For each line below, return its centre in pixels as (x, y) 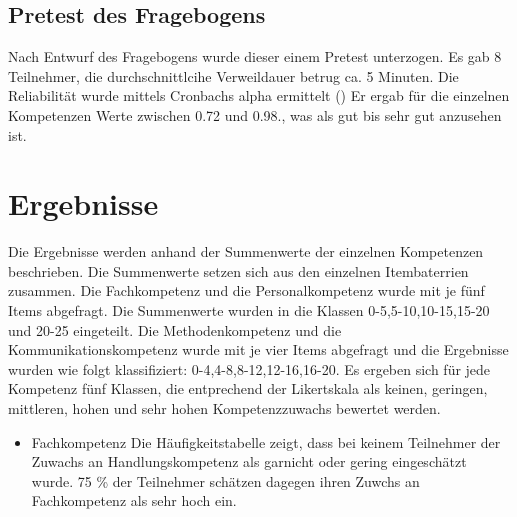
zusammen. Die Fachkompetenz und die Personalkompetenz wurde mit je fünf (246, 290)
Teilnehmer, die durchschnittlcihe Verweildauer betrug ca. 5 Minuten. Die (233, 75)
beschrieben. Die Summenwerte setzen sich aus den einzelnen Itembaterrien (238, 270)
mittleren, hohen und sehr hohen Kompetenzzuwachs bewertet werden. (224, 408)
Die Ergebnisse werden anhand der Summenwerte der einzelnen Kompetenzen (246, 251)
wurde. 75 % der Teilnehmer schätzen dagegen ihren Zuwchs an (225, 480)
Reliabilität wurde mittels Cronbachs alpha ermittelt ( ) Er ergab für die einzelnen (259, 95)
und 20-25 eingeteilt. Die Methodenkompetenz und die (175, 329)
